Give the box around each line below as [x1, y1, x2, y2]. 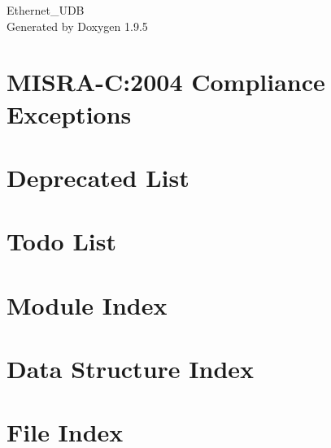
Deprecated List [7, 160, 189, 194]
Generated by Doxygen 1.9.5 [7, 17, 148, 34]
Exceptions [7, 97, 132, 130]
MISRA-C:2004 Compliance [7, 65, 325, 98]
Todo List [7, 224, 116, 258]
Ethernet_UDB [7, 2, 85, 18]
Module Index [7, 288, 168, 321]
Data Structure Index [7, 352, 255, 385]
